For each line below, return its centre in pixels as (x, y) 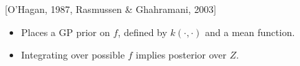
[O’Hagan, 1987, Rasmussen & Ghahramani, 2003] (111, 9)
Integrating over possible (73, 55)
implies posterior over (181, 55)
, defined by (142, 32)
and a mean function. (250, 32)
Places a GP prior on (65, 32)
